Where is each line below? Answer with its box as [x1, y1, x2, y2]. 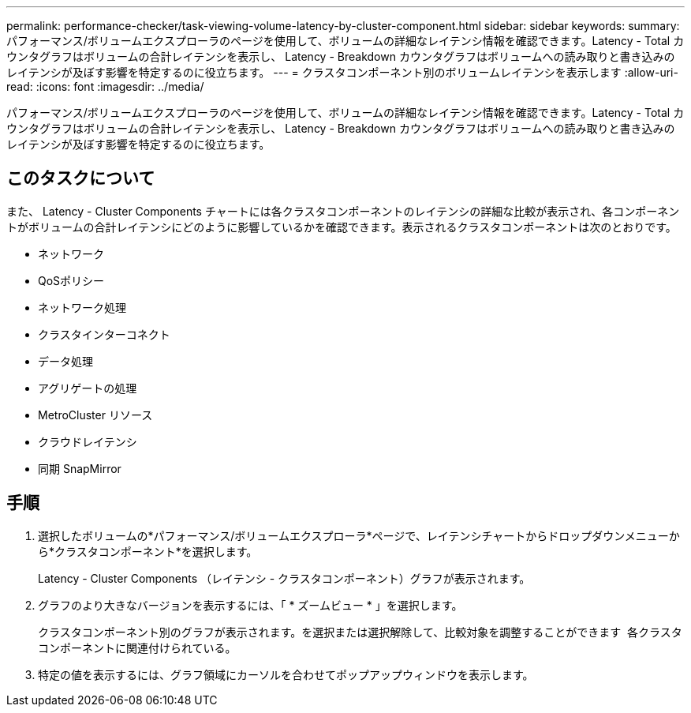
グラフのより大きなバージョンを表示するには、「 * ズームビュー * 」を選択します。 [38, 598, 463, 612]
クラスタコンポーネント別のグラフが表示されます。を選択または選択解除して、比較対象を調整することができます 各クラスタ [38, 625, 682, 639]
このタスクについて [6, 168, 155, 189]
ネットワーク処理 [38, 300, 126, 314]
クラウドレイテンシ [38, 434, 137, 448]
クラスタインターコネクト [38, 327, 170, 341]
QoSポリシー [38, 273, 105, 287]
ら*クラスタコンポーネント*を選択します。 [38, 544, 258, 558]
